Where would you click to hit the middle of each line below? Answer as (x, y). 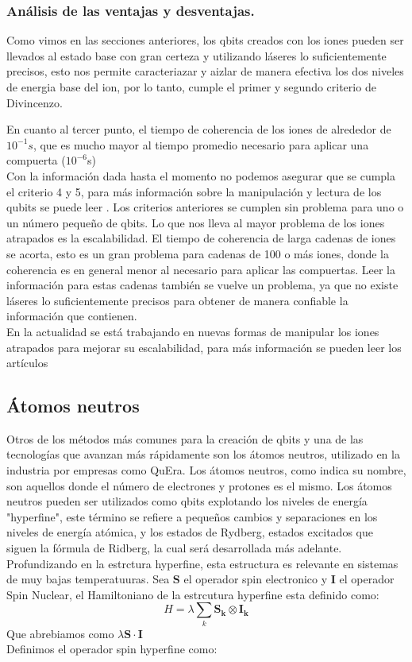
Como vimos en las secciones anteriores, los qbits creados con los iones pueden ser (205, 40)
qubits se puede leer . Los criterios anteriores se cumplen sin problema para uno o (205, 207)
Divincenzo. (35, 102)
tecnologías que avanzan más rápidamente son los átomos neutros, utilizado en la (203, 454)
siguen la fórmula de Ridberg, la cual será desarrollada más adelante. (174, 548)
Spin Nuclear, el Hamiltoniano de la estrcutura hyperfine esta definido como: (193, 594)
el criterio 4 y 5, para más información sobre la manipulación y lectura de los (194, 191)
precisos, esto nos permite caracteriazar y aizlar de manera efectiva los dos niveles (205, 71)
